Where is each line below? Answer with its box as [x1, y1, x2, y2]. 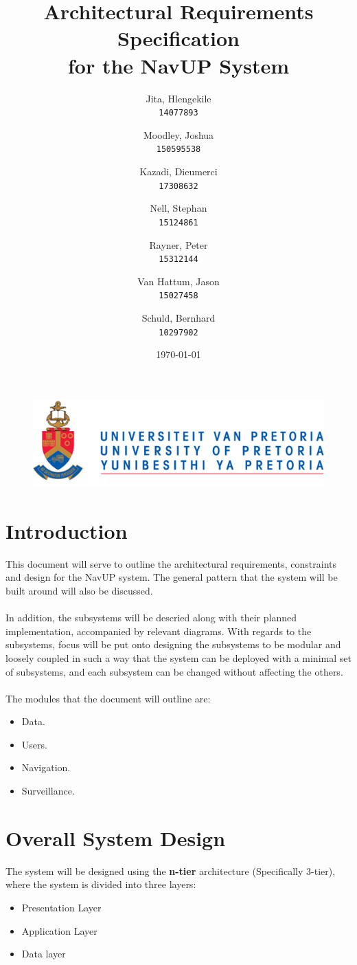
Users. [21, 737, 47, 751]
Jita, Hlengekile [146, 91, 211, 105]
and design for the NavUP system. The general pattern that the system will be [5, 570, 338, 584]
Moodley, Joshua [143, 127, 214, 142]
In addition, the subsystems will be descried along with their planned [5, 610, 297, 625]
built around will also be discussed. [5, 583, 153, 597]
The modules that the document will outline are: [5, 691, 211, 705]
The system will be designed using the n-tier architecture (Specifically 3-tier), [5, 863, 336, 878]
